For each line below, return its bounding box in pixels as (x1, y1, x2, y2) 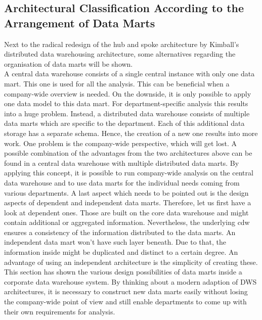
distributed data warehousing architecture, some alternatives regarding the (4, 49, 236, 59)
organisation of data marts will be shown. (4, 58, 133, 69)
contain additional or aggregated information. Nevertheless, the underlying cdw (4, 217, 250, 227)
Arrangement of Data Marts (4, 15, 155, 30)
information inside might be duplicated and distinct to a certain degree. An (4, 247, 238, 257)
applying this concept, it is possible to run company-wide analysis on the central (4, 167, 253, 178)
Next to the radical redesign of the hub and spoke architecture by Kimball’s (4, 38, 239, 49)
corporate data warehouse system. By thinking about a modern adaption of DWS (4, 276, 257, 287)
